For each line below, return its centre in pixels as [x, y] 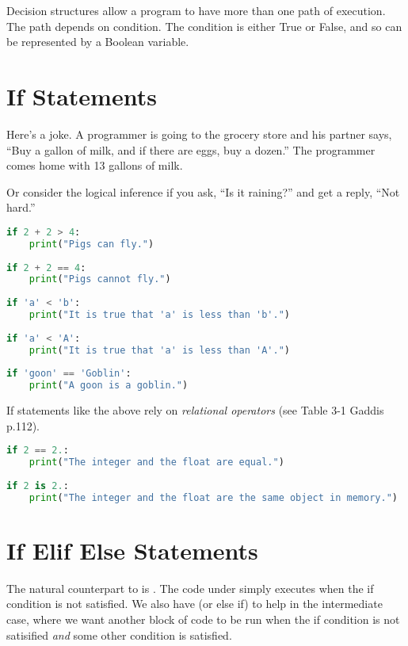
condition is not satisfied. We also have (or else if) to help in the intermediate [194, 604]
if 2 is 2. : [38, 485]
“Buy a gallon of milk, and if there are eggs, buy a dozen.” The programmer [191, 149]
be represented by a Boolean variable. [98, 42]
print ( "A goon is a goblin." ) [109, 386]
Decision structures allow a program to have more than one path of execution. [196, 10]
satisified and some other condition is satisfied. [119, 635]
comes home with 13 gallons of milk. [95, 165]
